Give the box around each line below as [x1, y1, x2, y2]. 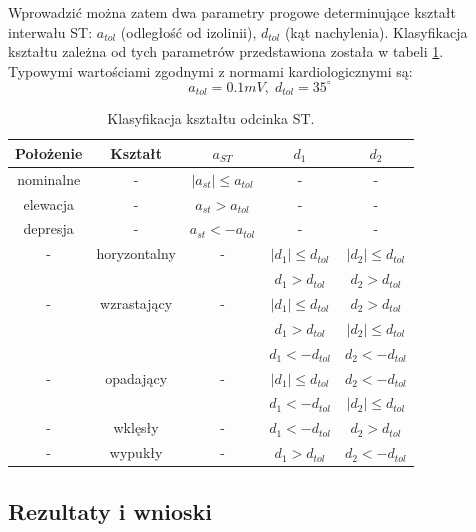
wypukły [109, 442, 163, 463]
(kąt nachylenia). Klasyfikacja [284, 21, 468, 42]
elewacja [23, 193, 74, 214]
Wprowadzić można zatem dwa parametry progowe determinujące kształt [8, 2, 456, 22]
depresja [23, 218, 74, 239]
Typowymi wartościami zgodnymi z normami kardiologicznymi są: [8, 60, 413, 81]
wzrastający [100, 292, 173, 313]
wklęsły [113, 417, 159, 438]
